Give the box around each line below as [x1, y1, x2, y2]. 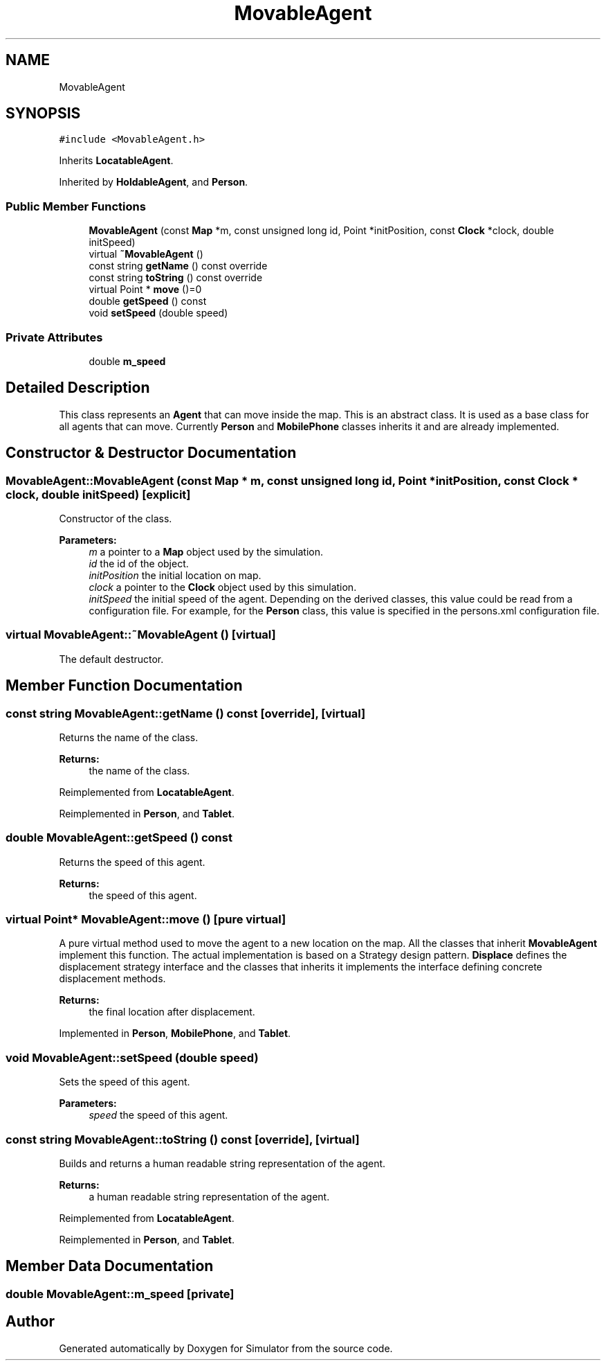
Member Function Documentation [6, 677, 243, 695]
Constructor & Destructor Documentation [6, 444, 297, 462]
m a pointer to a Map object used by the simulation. [89, 546, 324, 558]
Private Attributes [6, 330, 103, 344]
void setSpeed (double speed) [89, 307, 228, 319]
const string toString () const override [89, 272, 263, 284]
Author [6, 1313, 55, 1331]
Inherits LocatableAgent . [59, 154, 174, 167]
